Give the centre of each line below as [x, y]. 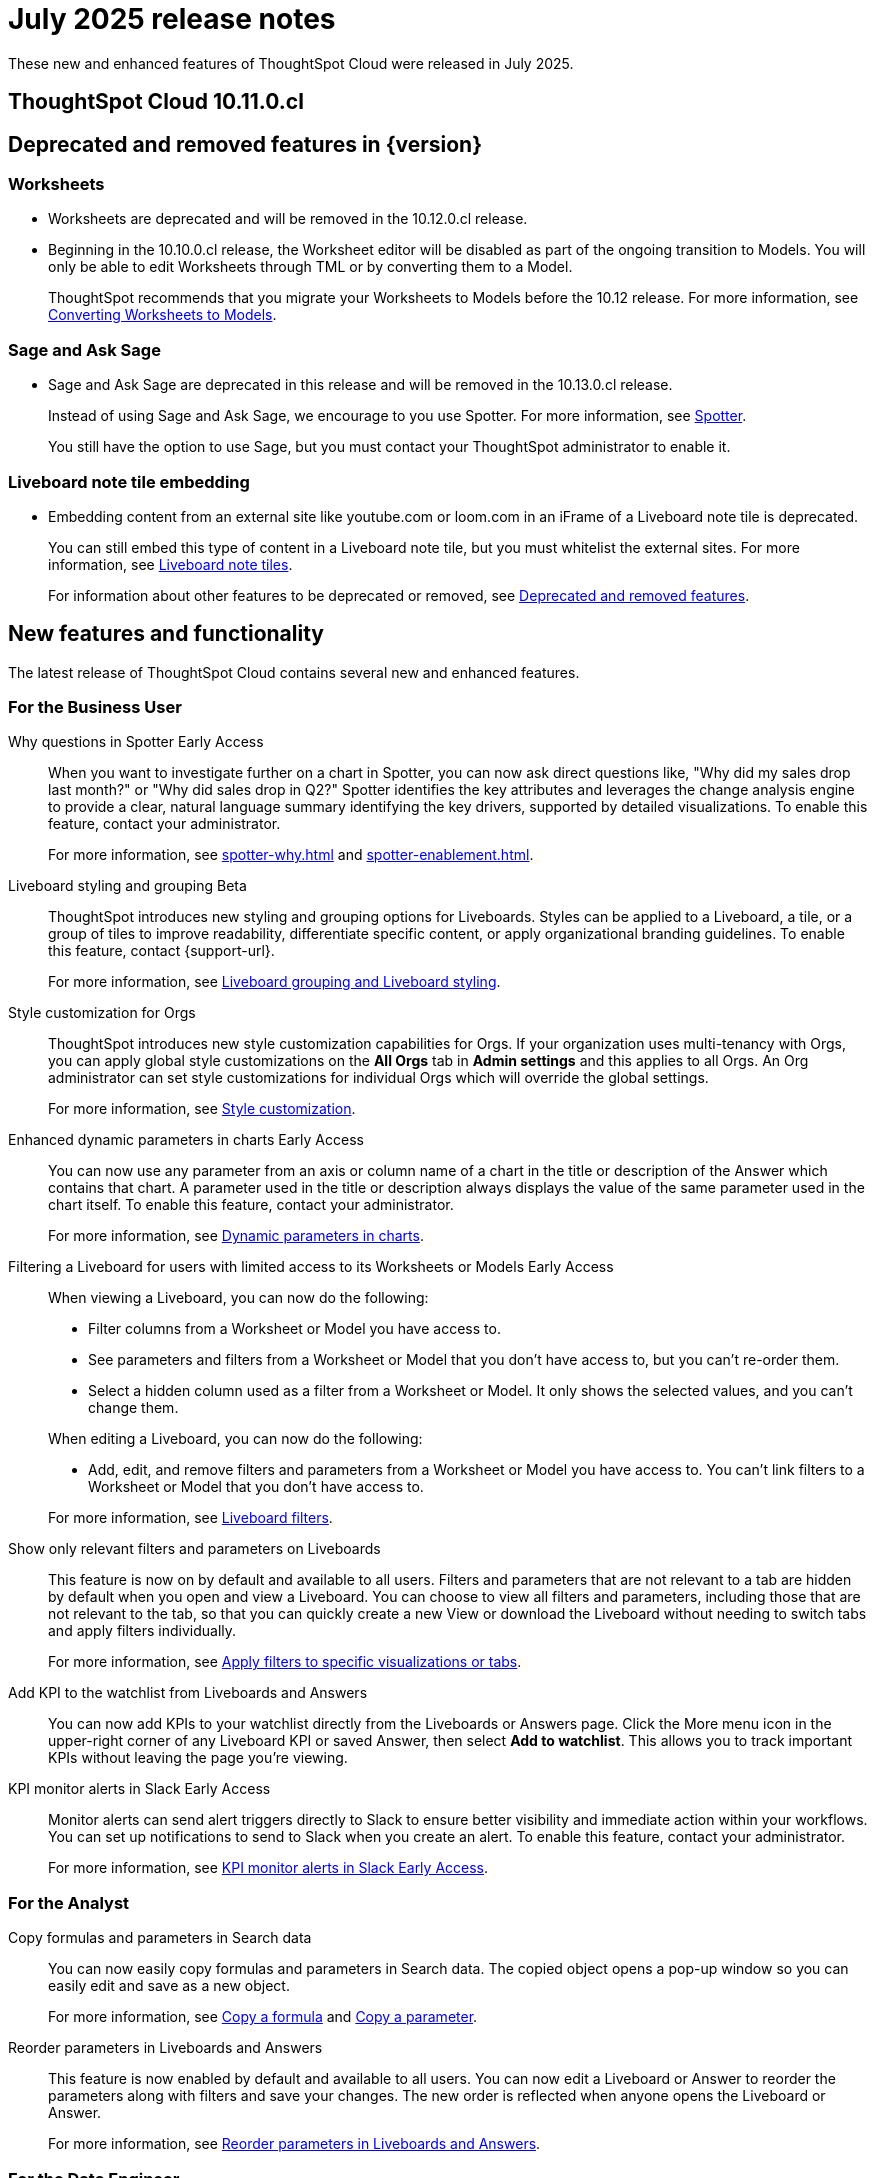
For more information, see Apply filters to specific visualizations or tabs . [285, 1662]
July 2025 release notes [172, 19]
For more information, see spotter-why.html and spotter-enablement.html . [291, 855]
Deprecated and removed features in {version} [245, 144]
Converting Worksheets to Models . [162, 315]
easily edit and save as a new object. [169, 1986]
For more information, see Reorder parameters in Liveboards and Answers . [294, 2144]
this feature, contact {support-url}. [161, 951]
